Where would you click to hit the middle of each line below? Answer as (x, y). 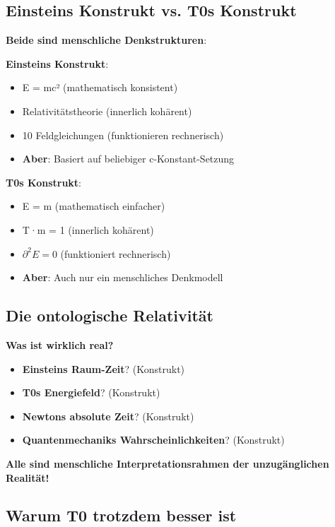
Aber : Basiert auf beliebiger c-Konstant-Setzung (128, 159)
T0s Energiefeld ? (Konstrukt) (91, 392)
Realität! (28, 477)
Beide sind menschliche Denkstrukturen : (106, 40)
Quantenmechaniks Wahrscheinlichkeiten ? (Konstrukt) (153, 440)
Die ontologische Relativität (110, 315)
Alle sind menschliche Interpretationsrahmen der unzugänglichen (167, 463)
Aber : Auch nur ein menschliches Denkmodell (123, 277)
